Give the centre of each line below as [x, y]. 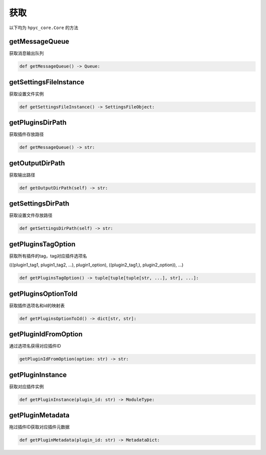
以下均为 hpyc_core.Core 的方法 [44, 28]
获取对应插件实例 [26, 386]
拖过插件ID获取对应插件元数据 [39, 427]
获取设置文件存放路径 [31, 215]
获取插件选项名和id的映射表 [37, 305]
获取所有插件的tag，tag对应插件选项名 [48, 256]
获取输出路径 [22, 175]
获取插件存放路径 [26, 134]
